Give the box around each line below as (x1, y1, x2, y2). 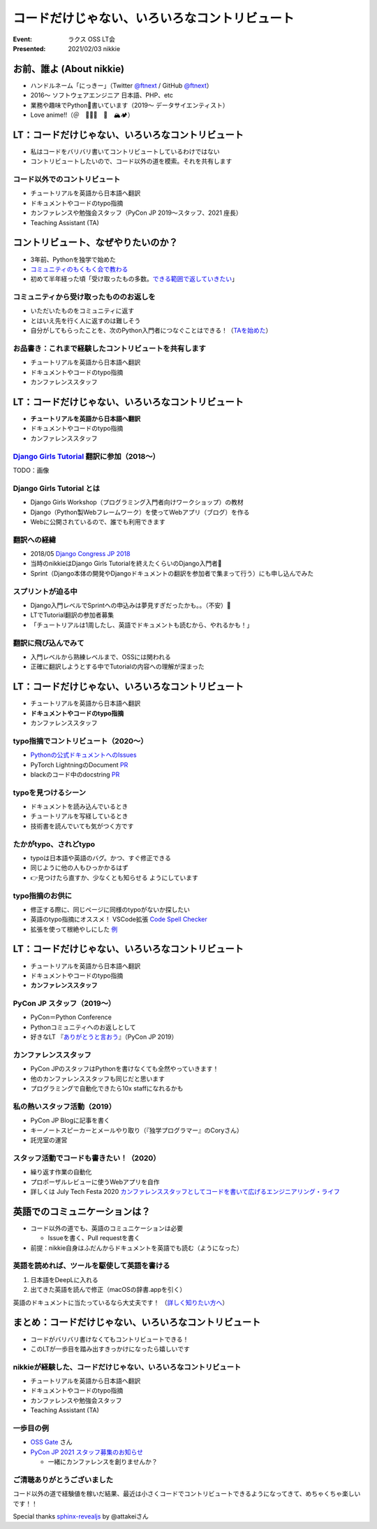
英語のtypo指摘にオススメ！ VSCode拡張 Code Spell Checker (30, 915, 207, 923)
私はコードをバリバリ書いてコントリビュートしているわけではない (30, 147, 220, 155)
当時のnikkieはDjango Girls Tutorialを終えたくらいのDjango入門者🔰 (30, 560, 223, 568)
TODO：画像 (13, 466, 50, 474)
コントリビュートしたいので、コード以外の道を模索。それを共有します (30, 157, 232, 166)
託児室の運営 (30, 1136, 68, 1144)
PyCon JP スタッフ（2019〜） (13, 999, 116, 1009)
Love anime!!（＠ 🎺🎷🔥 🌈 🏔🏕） (30, 111, 134, 119)
